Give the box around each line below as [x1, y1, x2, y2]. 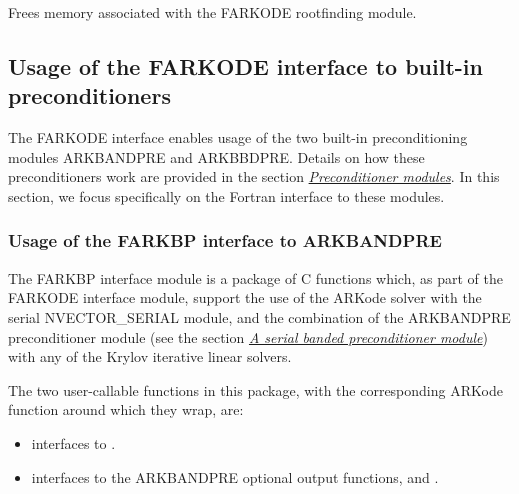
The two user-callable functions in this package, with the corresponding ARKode [8, 379, 503, 400]
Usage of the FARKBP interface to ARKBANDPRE [8, 228, 442, 253]
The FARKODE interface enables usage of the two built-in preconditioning [8, 127, 468, 148]
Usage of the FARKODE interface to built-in [8, 50, 483, 81]
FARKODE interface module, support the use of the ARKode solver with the [8, 287, 482, 308]
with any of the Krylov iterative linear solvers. [8, 346, 292, 367]
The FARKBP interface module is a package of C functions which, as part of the [8, 267, 503, 288]
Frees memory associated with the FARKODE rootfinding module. [8, 2, 417, 22]
